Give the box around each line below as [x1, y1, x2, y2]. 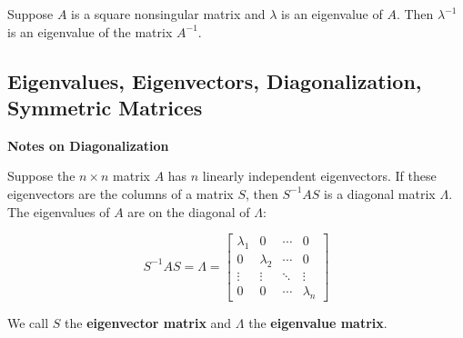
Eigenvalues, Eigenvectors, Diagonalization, [7, 66, 422, 94]
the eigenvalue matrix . [248, 313, 388, 332]
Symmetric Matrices [7, 93, 203, 121]
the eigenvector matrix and [65, 313, 232, 332]
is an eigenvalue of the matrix [7, 22, 173, 41]
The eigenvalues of [7, 202, 110, 221]
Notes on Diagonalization [7, 135, 169, 154]
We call [7, 313, 49, 332]
